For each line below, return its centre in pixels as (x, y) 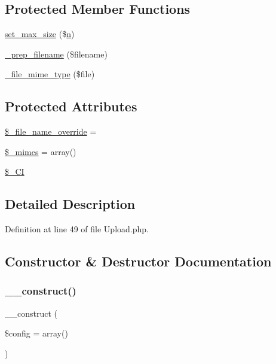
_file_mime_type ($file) (50, 74)
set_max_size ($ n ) (40, 34)
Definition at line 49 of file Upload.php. (77, 229)
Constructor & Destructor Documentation (138, 261)
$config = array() (36, 333)
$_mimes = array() (41, 151)
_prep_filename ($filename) (56, 54)
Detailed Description (70, 204)
